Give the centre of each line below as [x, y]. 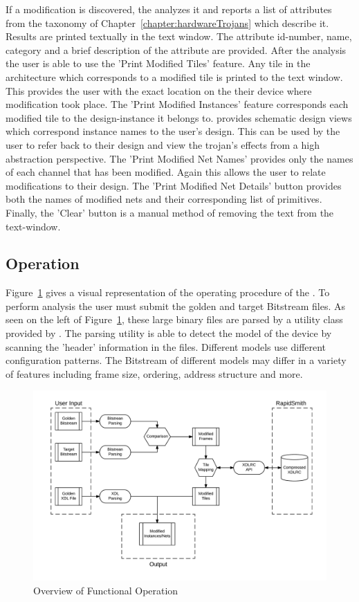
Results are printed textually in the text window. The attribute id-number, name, [179, 36]
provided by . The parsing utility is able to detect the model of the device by [169, 333]
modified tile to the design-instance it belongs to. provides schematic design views [179, 117]
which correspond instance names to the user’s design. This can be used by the [173, 131]
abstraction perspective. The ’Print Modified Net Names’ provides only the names [179, 158]
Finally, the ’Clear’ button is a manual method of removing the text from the [170, 212]
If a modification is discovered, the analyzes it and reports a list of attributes [169, 9]
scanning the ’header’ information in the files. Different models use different [166, 346]
